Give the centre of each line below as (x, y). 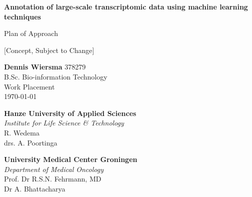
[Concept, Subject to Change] (49, 50)
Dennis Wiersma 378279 (45, 67)
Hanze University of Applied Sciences (70, 113)
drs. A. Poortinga (31, 142)
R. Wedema (22, 132)
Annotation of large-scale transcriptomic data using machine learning (126, 6)
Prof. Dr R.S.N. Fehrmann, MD (53, 179)
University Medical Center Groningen (71, 159)
